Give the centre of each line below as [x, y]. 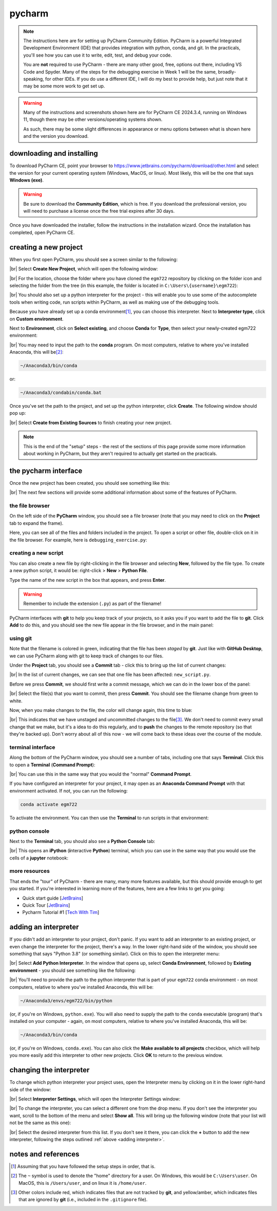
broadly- [227, 71]
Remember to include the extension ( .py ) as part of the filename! [92, 603]
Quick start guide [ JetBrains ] [53, 898]
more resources [30, 871]
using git [21, 638]
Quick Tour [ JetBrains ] [46, 905]
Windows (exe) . [26, 180]
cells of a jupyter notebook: [39, 858]
